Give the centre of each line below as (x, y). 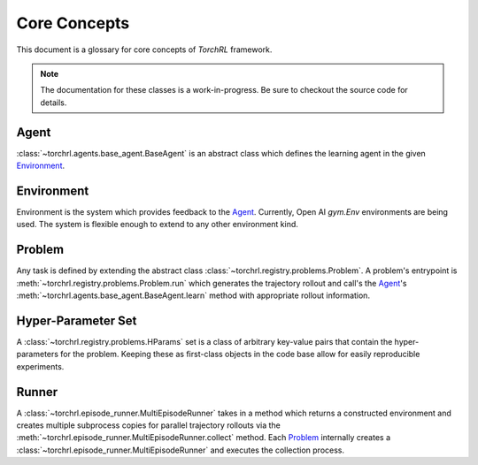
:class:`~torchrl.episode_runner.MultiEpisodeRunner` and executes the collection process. (181, 450)
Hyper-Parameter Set (77, 320)
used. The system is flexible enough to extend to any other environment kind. (157, 225)
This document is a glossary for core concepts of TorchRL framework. (144, 50)
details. (54, 103)
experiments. (40, 366)
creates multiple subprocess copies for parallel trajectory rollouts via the (148, 425)
